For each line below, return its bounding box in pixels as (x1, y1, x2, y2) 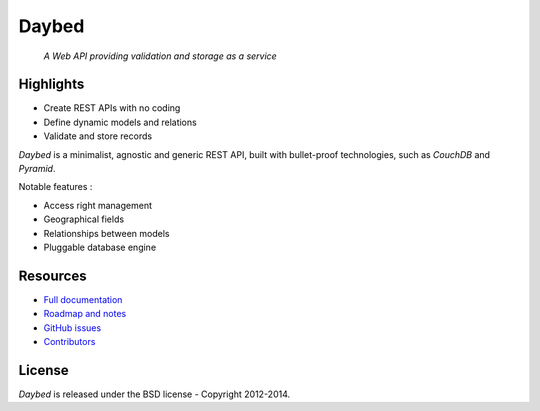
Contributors (43, 336, 96, 348)
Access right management (43, 199, 152, 211)
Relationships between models (43, 227, 170, 239)
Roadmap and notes (43, 308, 127, 320)
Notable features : (18, 181, 93, 193)
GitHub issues (43, 321, 102, 334)
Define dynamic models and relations (43, 116, 197, 128)
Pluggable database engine (43, 241, 157, 253)
